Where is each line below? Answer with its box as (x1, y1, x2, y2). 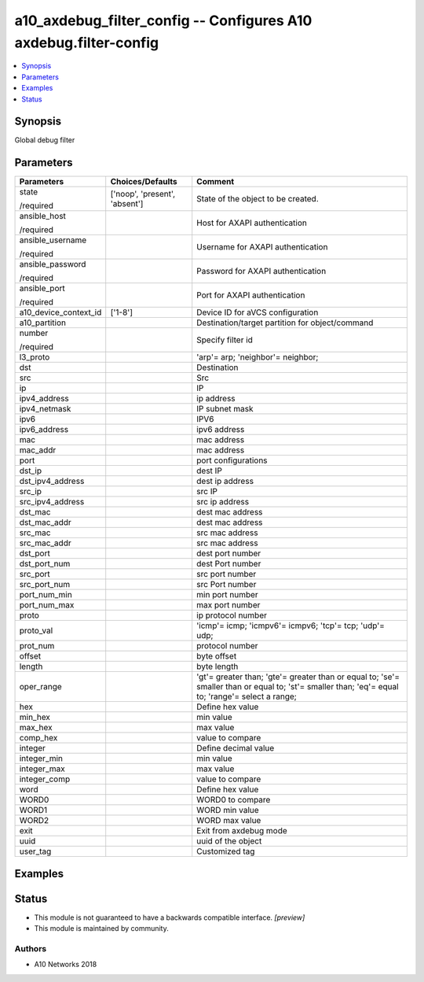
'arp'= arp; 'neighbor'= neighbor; (196, 352, 319, 363)
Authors (14, 943, 47, 954)
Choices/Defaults (110, 176, 177, 187)
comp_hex (19, 733, 58, 744)
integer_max (19, 763, 66, 774)
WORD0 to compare (196, 795, 271, 806)
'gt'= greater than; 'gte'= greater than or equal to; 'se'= (196, 671, 400, 682)
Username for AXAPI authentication (196, 242, 328, 253)
